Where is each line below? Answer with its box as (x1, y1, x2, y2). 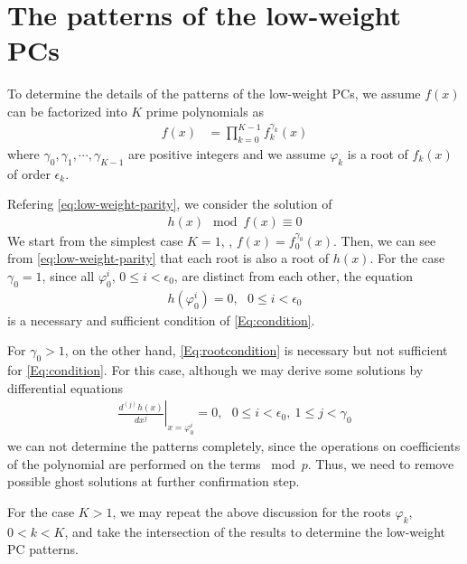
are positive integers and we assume (127, 144, 326, 163)
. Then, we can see (333, 230, 436, 249)
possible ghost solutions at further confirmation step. (7, 472, 300, 491)
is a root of (347, 144, 408, 163)
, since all (42, 267, 95, 286)
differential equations (7, 378, 124, 397)
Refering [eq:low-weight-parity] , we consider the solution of (7, 194, 332, 213)
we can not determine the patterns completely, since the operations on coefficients (7, 437, 461, 456)
